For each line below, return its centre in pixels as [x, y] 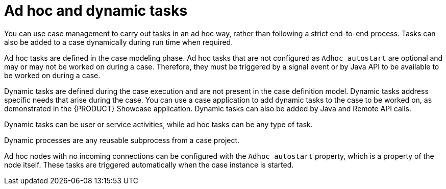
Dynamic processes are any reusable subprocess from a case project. [122, 140]
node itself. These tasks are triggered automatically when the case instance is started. [149, 164]
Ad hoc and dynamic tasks [96, 11]
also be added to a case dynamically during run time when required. [119, 42]
